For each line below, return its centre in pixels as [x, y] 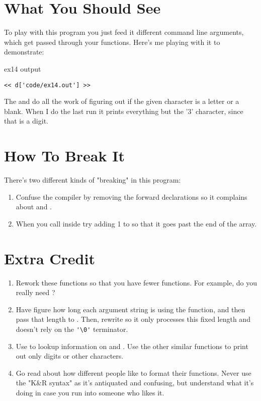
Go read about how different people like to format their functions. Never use [134, 373]
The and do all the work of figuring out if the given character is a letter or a [122, 101]
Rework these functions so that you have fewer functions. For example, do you [136, 282]
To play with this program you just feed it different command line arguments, [124, 32]
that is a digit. [26, 121]
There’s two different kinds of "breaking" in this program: [93, 180]
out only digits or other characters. [70, 356]
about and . [34, 207]
